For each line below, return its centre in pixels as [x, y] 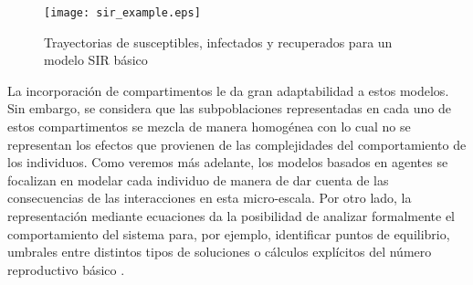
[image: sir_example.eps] [122, 13]
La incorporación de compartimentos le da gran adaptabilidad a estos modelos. [228, 90]
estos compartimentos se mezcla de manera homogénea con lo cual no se [209, 127]
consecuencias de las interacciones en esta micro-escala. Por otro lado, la [210, 198]
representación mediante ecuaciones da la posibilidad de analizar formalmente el [231, 216]
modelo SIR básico [96, 60]
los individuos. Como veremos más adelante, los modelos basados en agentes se [228, 162]
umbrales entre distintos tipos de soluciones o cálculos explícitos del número [220, 252]
